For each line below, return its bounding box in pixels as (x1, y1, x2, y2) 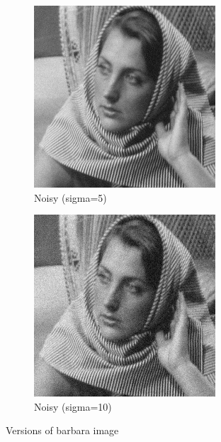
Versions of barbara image (6, 423, 119, 438)
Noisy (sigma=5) (34, 190, 107, 205)
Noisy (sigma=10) (34, 399, 112, 414)
